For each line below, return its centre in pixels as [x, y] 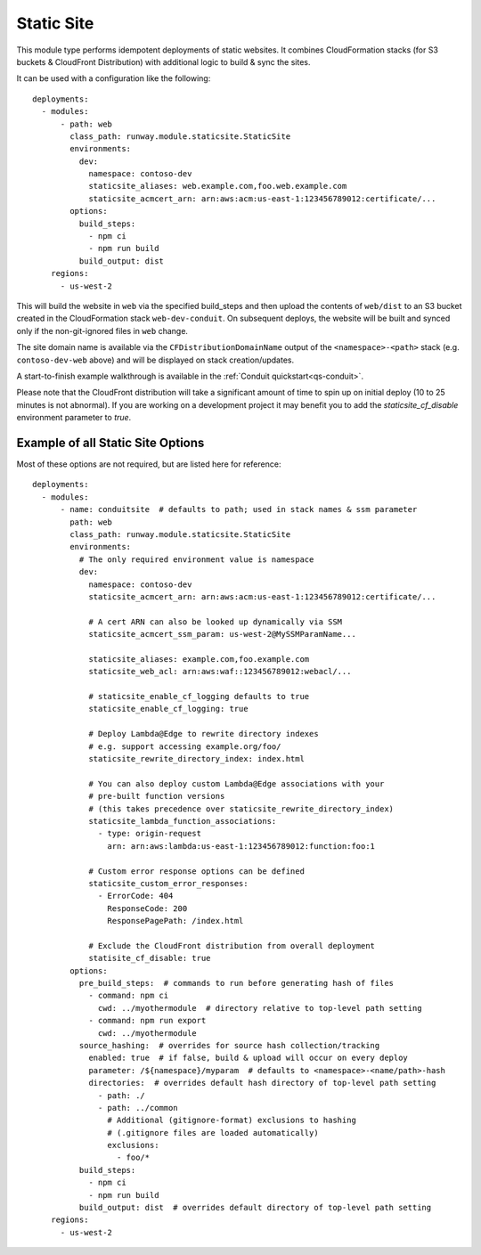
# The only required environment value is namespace [196, 559]
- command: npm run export [147, 1021]
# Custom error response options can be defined [196, 871]
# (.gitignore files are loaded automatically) [213, 1133]
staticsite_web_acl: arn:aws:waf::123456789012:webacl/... [220, 672]
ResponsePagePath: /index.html [175, 921]
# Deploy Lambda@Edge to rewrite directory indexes [204, 734]
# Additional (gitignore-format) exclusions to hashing [232, 1121]
